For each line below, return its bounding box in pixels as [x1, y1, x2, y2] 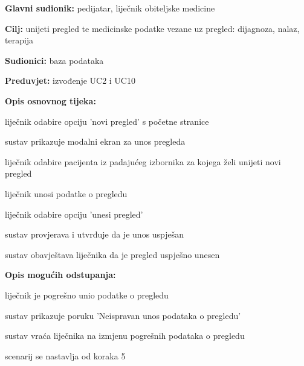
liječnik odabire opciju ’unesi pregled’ [5, 207, 143, 220]
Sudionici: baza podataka [5, 54, 104, 66]
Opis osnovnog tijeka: [5, 94, 96, 107]
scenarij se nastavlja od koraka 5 [5, 349, 126, 362]
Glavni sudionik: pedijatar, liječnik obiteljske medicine [5, 2, 215, 14]
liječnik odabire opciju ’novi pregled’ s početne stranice [5, 115, 209, 127]
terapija [5, 34, 34, 46]
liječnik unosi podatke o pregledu [5, 187, 128, 200]
